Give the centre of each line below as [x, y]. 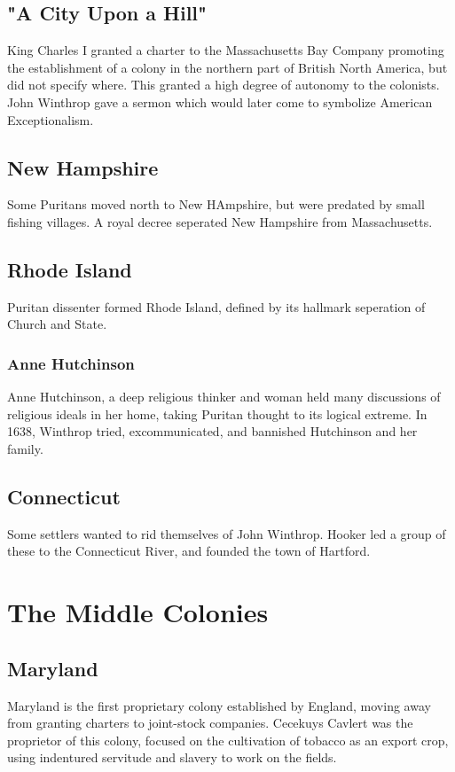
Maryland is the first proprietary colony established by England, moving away [219, 705]
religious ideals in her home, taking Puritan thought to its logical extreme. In [217, 413]
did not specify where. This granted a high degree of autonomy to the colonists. [224, 85]
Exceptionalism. [51, 119]
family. [25, 448]
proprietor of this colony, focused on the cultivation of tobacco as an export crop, [228, 740]
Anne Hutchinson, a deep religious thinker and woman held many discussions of [224, 397]
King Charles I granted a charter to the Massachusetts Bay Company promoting [226, 50]
